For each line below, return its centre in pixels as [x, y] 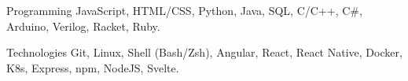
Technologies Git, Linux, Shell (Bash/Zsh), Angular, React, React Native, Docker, [204, 52]
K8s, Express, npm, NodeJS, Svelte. [93, 67]
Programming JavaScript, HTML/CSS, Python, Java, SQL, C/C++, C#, [184, 10]
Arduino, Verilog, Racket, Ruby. [83, 26]
